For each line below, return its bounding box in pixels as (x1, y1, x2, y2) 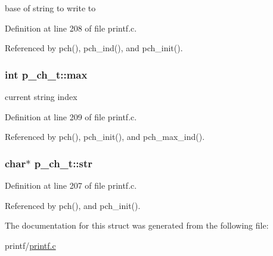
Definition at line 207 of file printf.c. (5, 179, 137, 191)
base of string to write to (5, 2, 96, 14)
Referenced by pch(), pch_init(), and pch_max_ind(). (5, 130, 205, 143)
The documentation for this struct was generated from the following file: (5, 219, 269, 232)
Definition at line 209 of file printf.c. (5, 110, 137, 123)
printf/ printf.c (5, 239, 56, 251)
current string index (5, 90, 77, 102)
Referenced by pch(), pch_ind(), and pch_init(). (5, 42, 183, 54)
